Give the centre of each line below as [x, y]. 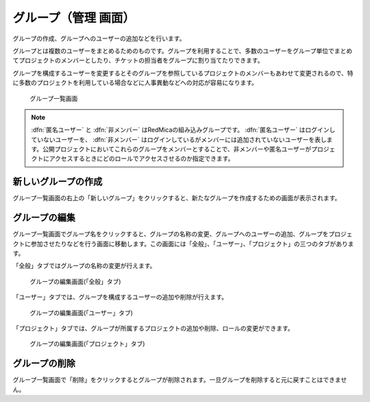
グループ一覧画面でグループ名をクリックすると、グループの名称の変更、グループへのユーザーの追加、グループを [171, 234]
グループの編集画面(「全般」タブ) [75, 281]
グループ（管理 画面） [74, 18]
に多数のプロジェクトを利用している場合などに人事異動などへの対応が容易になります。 [135, 83]
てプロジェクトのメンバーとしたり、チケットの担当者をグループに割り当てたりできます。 [138, 60]
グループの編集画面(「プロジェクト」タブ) [87, 344]
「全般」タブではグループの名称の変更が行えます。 [84, 266]
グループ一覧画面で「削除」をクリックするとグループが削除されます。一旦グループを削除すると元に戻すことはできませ [180, 380]
